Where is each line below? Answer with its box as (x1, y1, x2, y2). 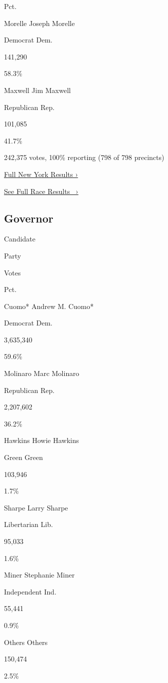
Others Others (4, 636, 48, 647)
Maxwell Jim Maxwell (4, 84, 71, 95)
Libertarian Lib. (4, 519, 53, 529)
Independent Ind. (4, 586, 57, 596)
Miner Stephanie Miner (4, 569, 75, 580)
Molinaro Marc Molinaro (4, 368, 79, 378)
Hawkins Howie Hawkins (4, 435, 79, 445)
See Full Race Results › (4, 185, 79, 196)
